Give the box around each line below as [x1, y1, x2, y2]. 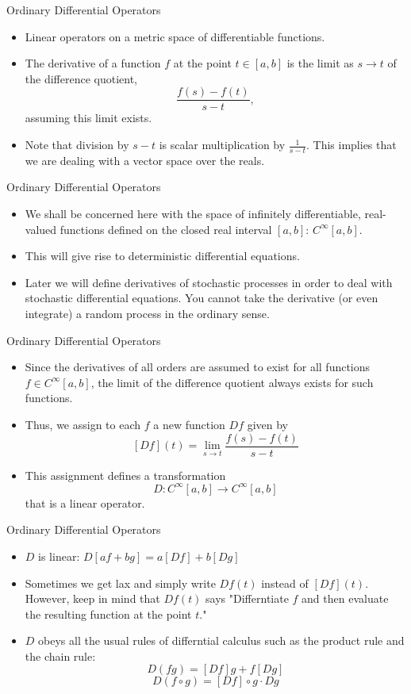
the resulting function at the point [25, 605, 192, 622]
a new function [153, 416, 225, 432]
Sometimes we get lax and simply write [25, 574, 216, 591]
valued [25, 220, 57, 237]
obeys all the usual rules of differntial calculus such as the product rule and [38, 632, 405, 649]
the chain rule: [25, 647, 96, 664]
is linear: [38, 547, 80, 564]
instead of [261, 574, 309, 591]
